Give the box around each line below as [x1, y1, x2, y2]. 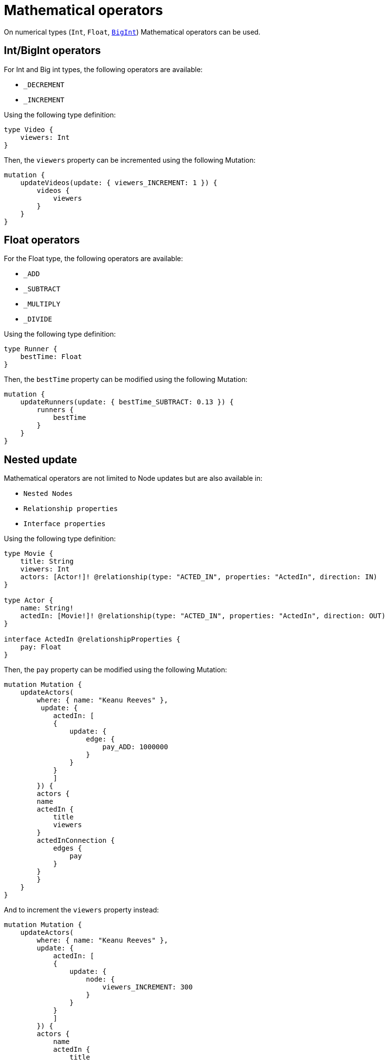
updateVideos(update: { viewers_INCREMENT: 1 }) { [20, 178, 218, 187]
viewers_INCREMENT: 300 [102, 983, 193, 991]
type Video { [4, 125, 54, 133]
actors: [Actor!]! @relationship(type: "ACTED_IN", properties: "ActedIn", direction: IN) [20, 573, 378, 581]
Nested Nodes [23, 490, 73, 498]
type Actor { [4, 596, 54, 605]
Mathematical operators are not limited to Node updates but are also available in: [4, 474, 263, 483]
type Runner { [4, 345, 57, 353]
